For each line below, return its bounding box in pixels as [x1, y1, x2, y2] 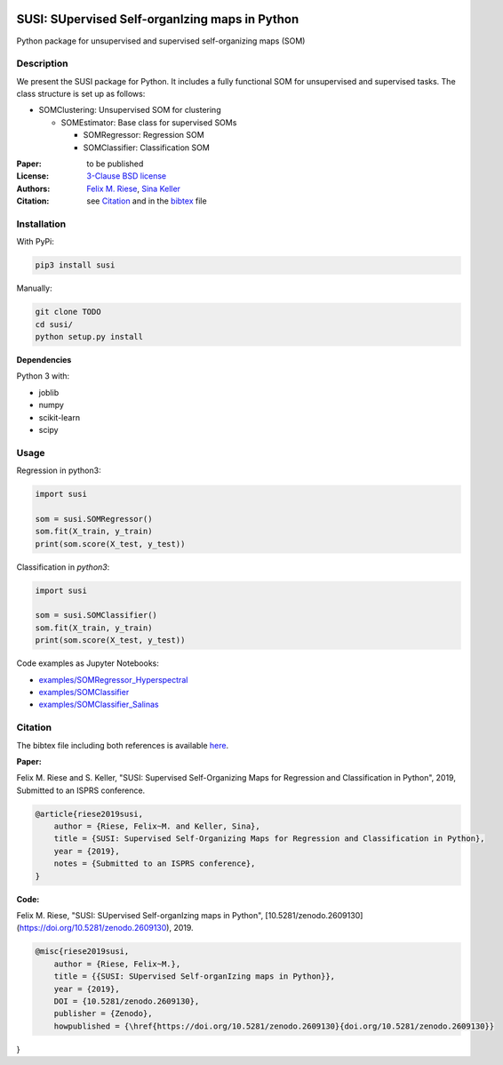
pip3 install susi [35, 260, 116, 270]
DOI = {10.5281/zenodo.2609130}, [53, 996, 200, 1006]
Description [16, 58, 68, 70]
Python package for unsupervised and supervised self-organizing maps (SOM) [16, 36, 306, 46]
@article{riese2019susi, [35, 809, 144, 819]
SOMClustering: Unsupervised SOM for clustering [38, 105, 221, 116]
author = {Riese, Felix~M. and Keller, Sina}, [53, 821, 261, 831]
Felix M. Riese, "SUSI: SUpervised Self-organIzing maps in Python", [16, 909, 264, 920]
